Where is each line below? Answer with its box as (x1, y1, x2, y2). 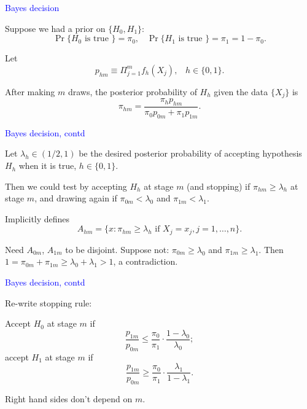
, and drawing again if (34, 192, 117, 204)
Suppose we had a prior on (5, 21, 106, 34)
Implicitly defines (5, 212, 70, 225)
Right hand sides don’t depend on (5, 392, 133, 405)
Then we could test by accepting (5, 179, 127, 192)
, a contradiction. (113, 255, 178, 268)
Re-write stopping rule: (5, 296, 92, 309)
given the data (214, 85, 268, 98)
